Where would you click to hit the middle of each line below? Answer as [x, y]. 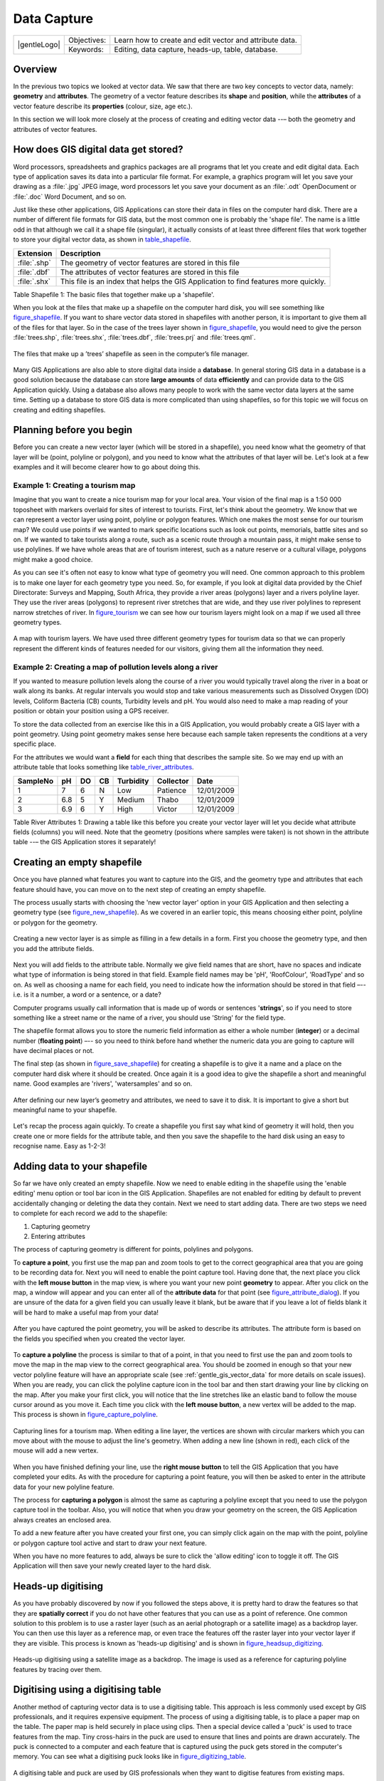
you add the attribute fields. [54, 948]
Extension [35, 253]
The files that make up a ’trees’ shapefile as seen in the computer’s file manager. [131, 353]
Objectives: [87, 40]
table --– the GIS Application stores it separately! [85, 842]
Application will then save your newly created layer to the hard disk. [112, 1566]
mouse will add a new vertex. [56, 1450]
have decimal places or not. [54, 1051]
